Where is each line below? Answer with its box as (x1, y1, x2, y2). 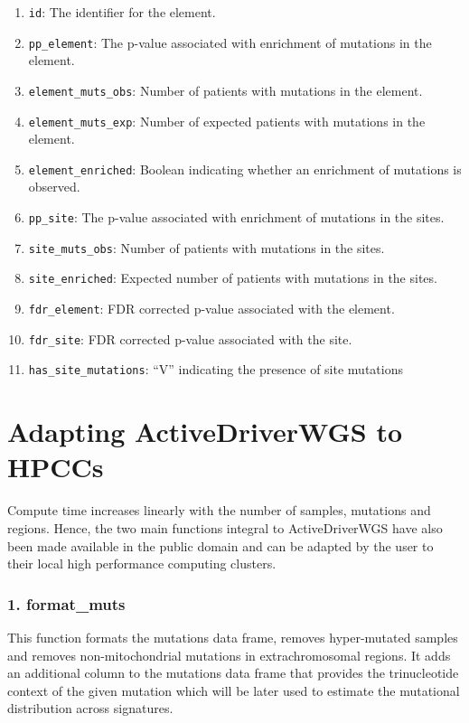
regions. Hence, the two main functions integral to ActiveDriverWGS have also (7, 518, 443, 537)
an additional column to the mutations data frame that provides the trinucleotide (7, 663, 459, 682)
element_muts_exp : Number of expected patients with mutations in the (28, 111, 426, 130)
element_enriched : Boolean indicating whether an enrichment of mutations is (28, 159, 462, 178)
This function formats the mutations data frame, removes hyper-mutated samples (7, 627, 458, 646)
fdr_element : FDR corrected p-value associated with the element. (28, 299, 395, 318)
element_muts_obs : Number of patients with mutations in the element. (28, 80, 423, 99)
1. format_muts (7, 592, 126, 615)
